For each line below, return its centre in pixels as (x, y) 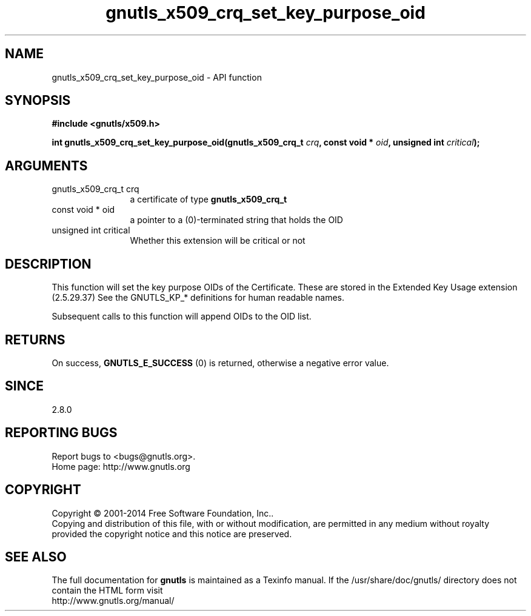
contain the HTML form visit (107, 591)
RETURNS (35, 340)
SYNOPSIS (38, 101)
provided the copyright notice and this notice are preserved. (172, 534)
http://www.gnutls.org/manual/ (113, 601)
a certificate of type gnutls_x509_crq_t (209, 199)
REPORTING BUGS (61, 433)
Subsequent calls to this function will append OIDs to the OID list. (182, 316)
